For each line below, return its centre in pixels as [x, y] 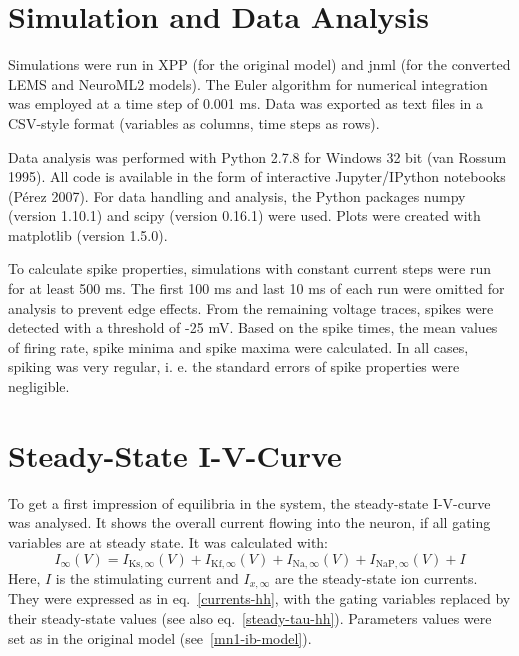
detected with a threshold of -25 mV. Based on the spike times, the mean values [253, 327]
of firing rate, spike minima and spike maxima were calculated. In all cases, [238, 346]
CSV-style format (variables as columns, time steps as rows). [194, 122]
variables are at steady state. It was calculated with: [168, 541]
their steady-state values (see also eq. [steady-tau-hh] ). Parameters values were [250, 618]
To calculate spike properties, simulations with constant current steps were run [249, 268]
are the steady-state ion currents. [376, 577]
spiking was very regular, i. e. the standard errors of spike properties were [234, 366]
